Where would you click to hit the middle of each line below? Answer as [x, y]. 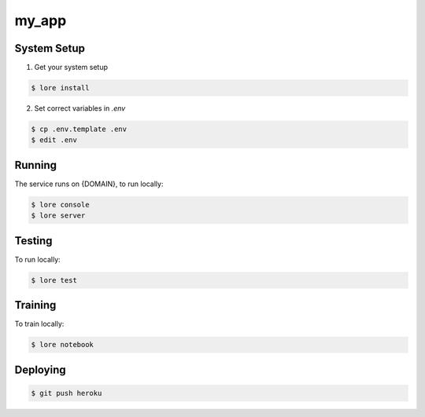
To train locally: [39, 324]
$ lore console [60, 205]
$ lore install [60, 88]
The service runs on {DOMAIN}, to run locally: [89, 184]
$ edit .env [54, 140]
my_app [41, 20]
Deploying [40, 369]
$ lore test [54, 280]
